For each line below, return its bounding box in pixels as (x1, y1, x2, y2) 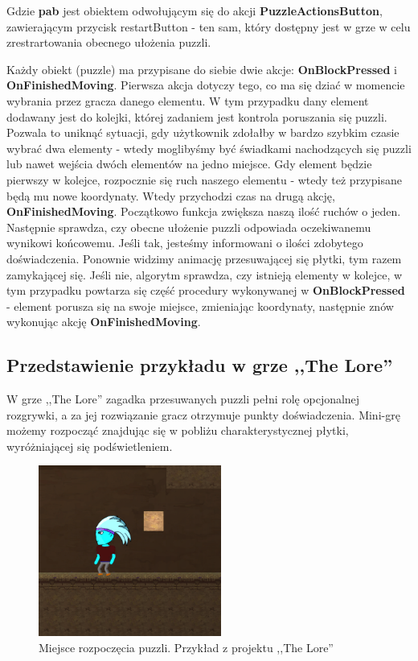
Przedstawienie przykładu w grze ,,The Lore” (6, 353, 393, 378)
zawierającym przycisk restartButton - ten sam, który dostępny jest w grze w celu (6, 18, 411, 35)
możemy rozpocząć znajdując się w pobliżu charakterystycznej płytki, (6, 422, 349, 439)
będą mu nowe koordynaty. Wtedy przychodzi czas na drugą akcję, (6, 187, 335, 204)
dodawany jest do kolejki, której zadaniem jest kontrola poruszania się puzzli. (6, 108, 387, 125)
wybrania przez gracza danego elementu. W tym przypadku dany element (6, 92, 369, 109)
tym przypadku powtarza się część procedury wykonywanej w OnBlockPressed (6, 282, 405, 299)
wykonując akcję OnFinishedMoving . (6, 313, 201, 330)
